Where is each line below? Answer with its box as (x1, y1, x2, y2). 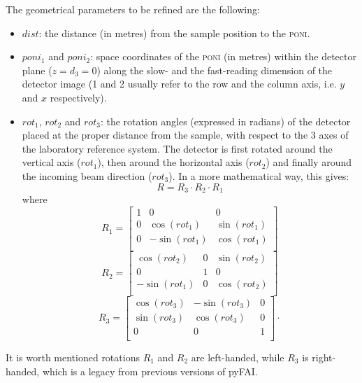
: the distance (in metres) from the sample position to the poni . (38, 25, 310, 40)
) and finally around (266, 155, 352, 169)
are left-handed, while (191, 349, 284, 364)
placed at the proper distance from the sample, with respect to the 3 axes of (22, 127, 349, 142)
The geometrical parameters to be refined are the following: (6, 2, 260, 16)
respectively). (50, 90, 107, 104)
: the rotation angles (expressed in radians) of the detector (100, 113, 351, 128)
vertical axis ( (22, 155, 81, 169)
